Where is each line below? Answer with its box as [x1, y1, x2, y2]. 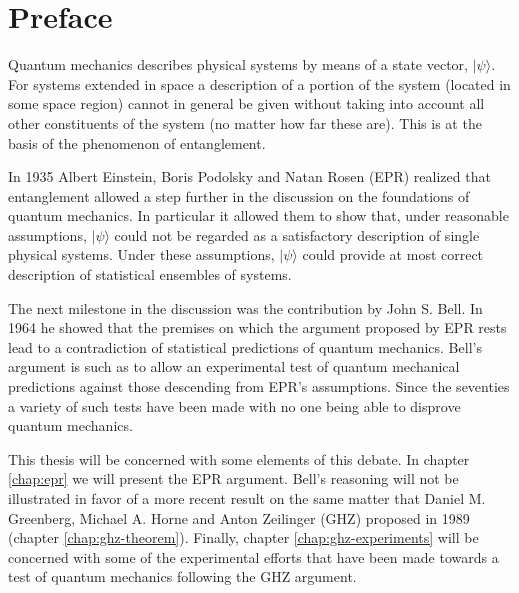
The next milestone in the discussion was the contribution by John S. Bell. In [8, 297, 483, 318]
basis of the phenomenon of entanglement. [8, 132, 266, 153]
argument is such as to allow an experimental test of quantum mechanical [8, 356, 460, 377]
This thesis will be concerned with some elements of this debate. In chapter [8, 448, 470, 469]
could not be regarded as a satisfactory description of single [114, 224, 480, 245]
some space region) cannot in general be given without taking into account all [8, 93, 485, 114]
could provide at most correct [302, 244, 484, 265]
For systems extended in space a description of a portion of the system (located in [8, 73, 511, 94]
